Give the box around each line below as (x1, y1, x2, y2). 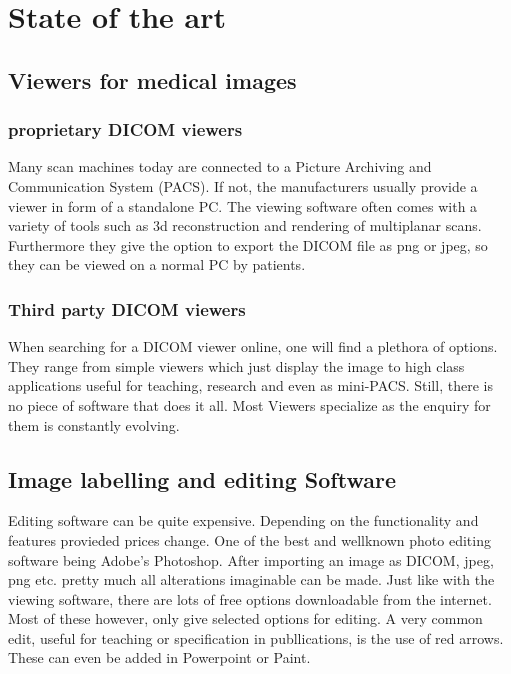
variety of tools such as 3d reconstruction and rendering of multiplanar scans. (8, 215, 482, 236)
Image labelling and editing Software (8, 463, 396, 494)
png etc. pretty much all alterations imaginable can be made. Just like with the (8, 569, 495, 590)
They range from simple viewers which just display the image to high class (8, 355, 465, 376)
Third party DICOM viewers (8, 296, 246, 321)
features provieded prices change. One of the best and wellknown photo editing (8, 529, 491, 550)
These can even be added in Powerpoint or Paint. (8, 647, 311, 668)
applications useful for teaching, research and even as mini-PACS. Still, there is (8, 375, 493, 396)
